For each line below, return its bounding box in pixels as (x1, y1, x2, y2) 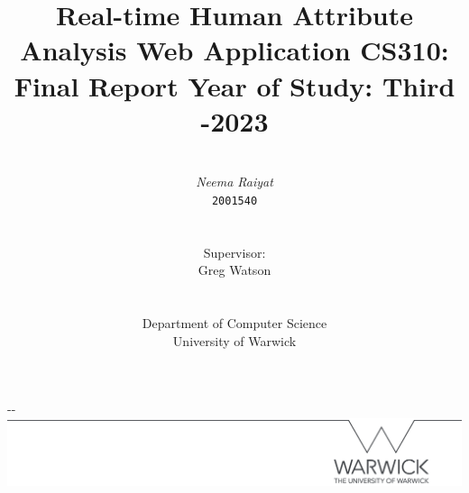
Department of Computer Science (142, 314, 327, 333)
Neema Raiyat (196, 172, 273, 191)
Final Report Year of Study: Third (14, 67, 455, 104)
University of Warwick (172, 331, 297, 350)
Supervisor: (203, 242, 266, 261)
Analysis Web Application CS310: (20, 32, 449, 68)
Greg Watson (198, 260, 271, 279)
